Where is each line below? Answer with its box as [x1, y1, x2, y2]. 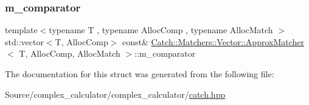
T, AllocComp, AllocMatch [19, 47, 120, 60]
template [5, 24, 38, 36]
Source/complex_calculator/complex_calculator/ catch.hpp [5, 87, 226, 100]
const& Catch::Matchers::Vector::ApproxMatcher [122, 35, 304, 48]
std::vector [5, 35, 44, 48]
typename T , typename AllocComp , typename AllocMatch [49, 24, 273, 36]
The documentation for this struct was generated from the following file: [5, 68, 274, 80]
